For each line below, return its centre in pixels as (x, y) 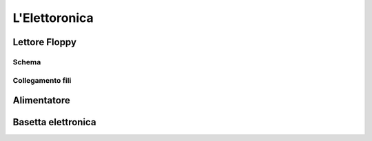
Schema (27, 62)
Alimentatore (41, 100)
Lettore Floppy (45, 42)
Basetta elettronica (54, 122)
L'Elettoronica (53, 18)
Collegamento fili (42, 80)
